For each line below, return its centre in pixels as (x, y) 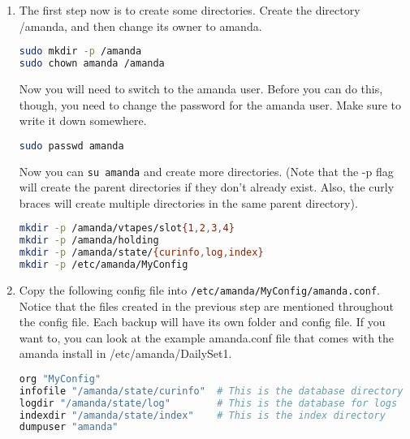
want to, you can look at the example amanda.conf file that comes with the (207, 337)
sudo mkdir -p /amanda (80, 52)
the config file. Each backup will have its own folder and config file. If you (202, 322)
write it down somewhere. (83, 121)
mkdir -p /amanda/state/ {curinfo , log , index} (141, 253)
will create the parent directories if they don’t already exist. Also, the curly (207, 187)
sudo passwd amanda (71, 146)
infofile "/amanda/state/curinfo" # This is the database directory (211, 391)
